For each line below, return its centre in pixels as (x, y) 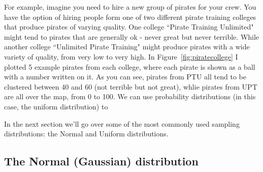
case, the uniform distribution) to (56, 106)
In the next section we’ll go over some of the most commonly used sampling (122, 123)
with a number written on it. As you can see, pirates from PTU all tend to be (125, 77)
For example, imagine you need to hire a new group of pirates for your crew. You (130, 7)
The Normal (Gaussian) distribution (101, 161)
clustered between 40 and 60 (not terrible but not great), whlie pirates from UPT (131, 86)
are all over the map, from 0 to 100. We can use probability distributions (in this (130, 96)
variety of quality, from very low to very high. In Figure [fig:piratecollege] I (121, 56)
